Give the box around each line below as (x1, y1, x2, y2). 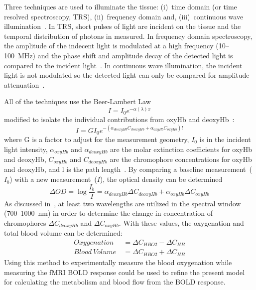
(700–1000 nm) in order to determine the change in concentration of (4, 208, 213, 218)
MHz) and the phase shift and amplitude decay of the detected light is (17, 50, 233, 60)
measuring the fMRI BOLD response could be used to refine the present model (4, 267, 245, 277)
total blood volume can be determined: (4, 228, 123, 238)
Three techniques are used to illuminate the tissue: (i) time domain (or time (4, 1, 237, 11)
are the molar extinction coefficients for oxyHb (110, 144, 252, 154)
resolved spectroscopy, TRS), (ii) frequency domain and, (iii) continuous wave (4, 11, 244, 21)
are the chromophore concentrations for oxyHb (110, 154, 252, 164)
